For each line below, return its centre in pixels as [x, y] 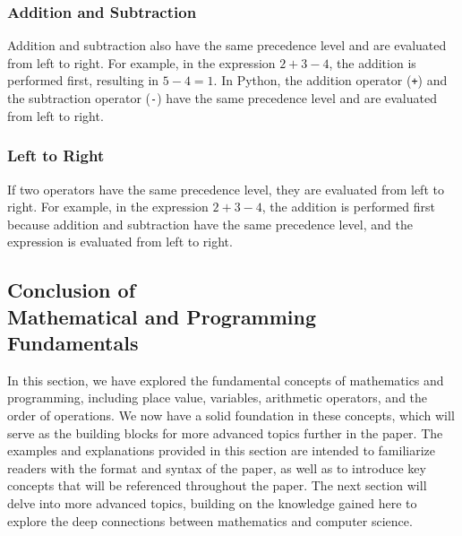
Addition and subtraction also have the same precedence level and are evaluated [227, 45]
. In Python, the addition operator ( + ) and [330, 80]
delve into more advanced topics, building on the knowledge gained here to [212, 503]
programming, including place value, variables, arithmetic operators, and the [218, 398]
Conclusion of [72, 290]
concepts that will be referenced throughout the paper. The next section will [217, 485]
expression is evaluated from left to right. [120, 242]
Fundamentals [73, 343]
